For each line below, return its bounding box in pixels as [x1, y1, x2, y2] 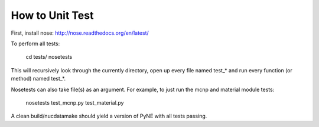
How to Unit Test [11, 9, 94, 22]
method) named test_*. [11, 75, 66, 82]
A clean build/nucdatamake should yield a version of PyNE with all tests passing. [11, 112, 207, 120]
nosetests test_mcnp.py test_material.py [25, 99, 124, 106]
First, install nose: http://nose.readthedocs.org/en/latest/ [11, 29, 149, 36]
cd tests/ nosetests [25, 54, 73, 61]
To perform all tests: [11, 40, 60, 47]
